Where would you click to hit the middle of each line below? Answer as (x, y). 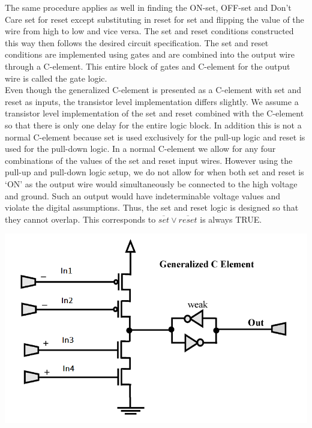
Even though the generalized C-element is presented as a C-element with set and (153, 90)
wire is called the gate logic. (56, 78)
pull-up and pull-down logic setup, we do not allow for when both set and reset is (154, 172)
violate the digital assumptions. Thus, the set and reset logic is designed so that (152, 207)
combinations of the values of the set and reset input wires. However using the (149, 160)
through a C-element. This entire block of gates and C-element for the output (148, 66)
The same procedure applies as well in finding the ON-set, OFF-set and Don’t (148, 7)
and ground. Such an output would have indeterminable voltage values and (143, 195)
